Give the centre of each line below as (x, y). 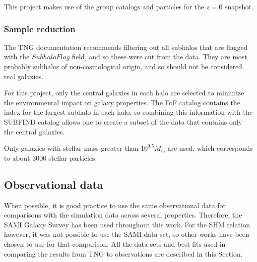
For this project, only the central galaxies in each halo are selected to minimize (124, 93)
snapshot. (239, 6)
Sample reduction (40, 28)
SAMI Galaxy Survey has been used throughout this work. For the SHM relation (127, 224)
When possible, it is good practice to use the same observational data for (115, 205)
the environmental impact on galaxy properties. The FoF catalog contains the (122, 102)
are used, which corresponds (210, 148)
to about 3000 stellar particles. (51, 157)
